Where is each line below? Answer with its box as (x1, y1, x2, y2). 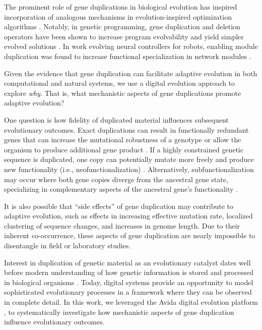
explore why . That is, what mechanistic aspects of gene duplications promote (4, 87, 241, 98)
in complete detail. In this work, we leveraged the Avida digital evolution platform (4, 297, 258, 307)
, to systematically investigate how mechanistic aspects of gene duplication (4, 306, 234, 317)
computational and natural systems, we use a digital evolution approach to (4, 78, 235, 88)
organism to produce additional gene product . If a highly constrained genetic (4, 144, 244, 154)
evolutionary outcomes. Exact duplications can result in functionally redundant (4, 124, 249, 135)
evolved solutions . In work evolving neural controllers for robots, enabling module (4, 41, 258, 51)
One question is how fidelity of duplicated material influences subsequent (4, 114, 229, 125)
